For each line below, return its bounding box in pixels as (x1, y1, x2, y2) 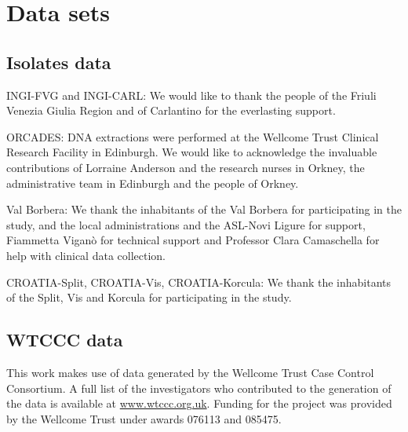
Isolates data (6, 49, 111, 74)
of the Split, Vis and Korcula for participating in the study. (6, 289, 292, 306)
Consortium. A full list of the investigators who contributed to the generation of (6, 379, 392, 396)
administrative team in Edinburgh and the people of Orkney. (6, 174, 299, 191)
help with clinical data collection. (6, 247, 166, 263)
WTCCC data (6, 328, 123, 352)
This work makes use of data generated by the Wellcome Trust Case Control (6, 364, 374, 380)
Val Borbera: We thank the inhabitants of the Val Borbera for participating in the (6, 201, 402, 218)
